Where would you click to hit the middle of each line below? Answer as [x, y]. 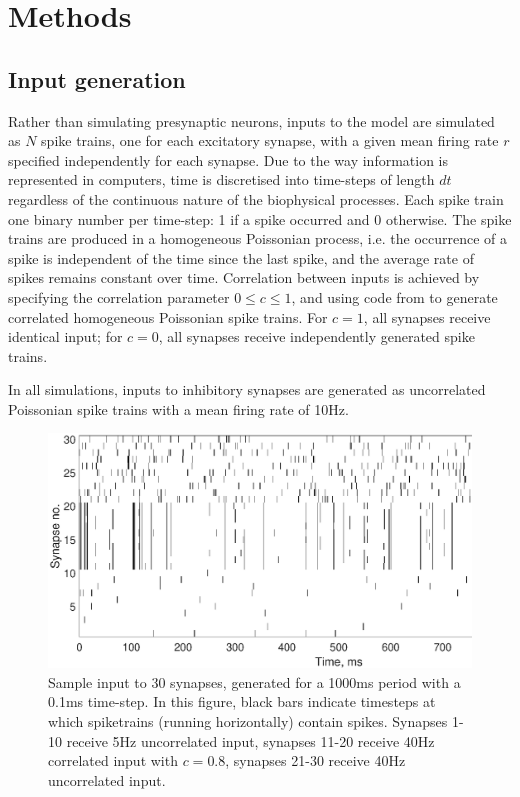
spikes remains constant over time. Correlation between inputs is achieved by [244, 277]
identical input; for [65, 336]
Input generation [97, 78]
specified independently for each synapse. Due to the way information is [228, 159]
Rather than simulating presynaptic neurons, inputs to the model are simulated [251, 120]
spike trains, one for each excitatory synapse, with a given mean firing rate [270, 140]
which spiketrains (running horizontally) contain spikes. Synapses [248, 721]
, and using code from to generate [394, 296]
